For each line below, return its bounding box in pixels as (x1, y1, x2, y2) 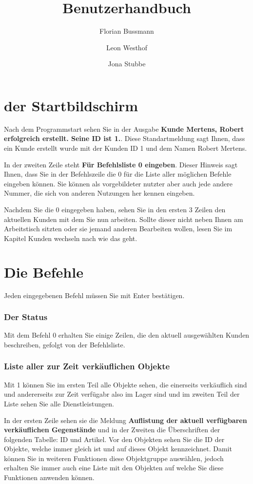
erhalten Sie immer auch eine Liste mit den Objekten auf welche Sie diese (4, 463, 224, 473)
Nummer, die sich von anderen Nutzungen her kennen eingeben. (4, 188, 195, 198)
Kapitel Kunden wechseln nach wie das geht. (4, 233, 137, 243)
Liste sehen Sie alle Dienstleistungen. (4, 398, 114, 408)
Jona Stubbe (108, 59, 146, 69)
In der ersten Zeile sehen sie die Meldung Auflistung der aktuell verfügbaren (4, 415, 247, 425)
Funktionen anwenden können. (4, 472, 95, 483)
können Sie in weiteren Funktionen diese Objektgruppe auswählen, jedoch (4, 453, 224, 463)
